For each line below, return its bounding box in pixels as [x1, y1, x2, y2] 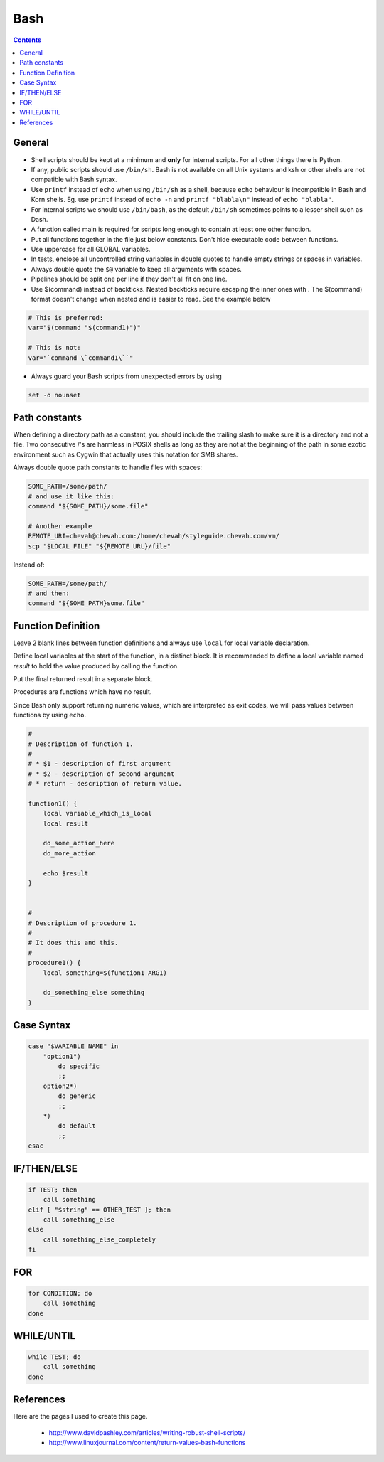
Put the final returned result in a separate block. [13, 674, 153, 683]
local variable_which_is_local [43, 809, 152, 818]
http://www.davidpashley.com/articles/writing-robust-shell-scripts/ [48, 1428, 246, 1436]
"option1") [43, 1052, 81, 1060]
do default [58, 1122, 96, 1130]
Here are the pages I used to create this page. [13, 1412, 148, 1421]
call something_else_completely [43, 1235, 156, 1244]
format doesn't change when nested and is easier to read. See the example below [31, 295, 271, 304]
